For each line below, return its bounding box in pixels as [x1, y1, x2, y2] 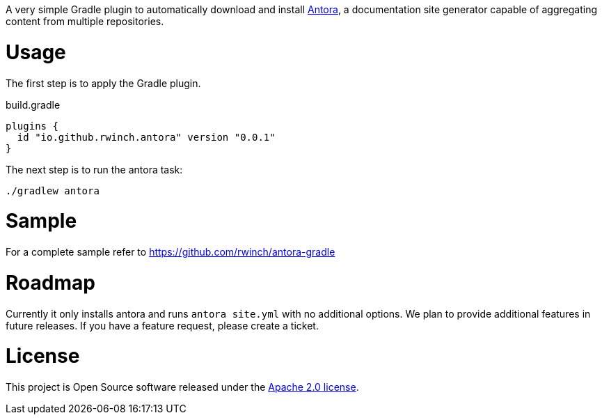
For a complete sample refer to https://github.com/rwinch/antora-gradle [6, 246, 335, 258]
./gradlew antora [6, 185, 100, 196]
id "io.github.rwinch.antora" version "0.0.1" [17, 131, 276, 143]
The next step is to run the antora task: [6, 163, 183, 176]
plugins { [6, 120, 58, 132]
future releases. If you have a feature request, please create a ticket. [6, 319, 319, 332]
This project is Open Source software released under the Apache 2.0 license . [6, 381, 359, 393]
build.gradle [6, 98, 61, 111]
